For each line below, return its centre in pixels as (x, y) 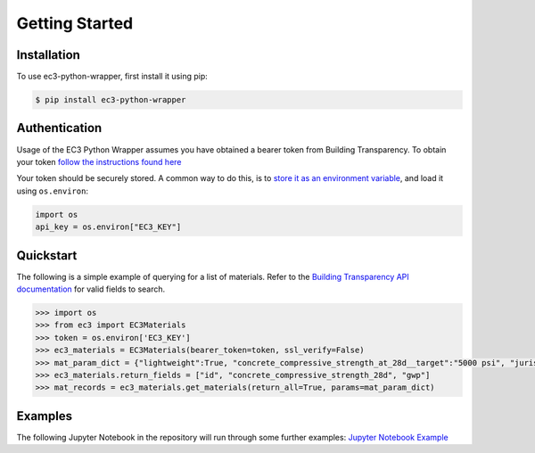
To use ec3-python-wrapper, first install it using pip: (112, 77)
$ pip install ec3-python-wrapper (111, 100)
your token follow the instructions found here (99, 161)
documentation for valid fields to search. (91, 289)
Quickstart (47, 255)
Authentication (59, 128)
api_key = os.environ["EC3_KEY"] (108, 227)
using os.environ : (53, 191)
